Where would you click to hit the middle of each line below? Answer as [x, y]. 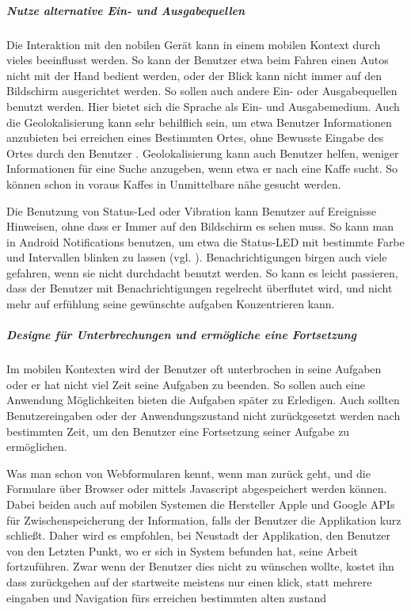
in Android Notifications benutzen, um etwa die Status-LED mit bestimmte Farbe [205, 241]
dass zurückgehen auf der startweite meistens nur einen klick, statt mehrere [189, 581]
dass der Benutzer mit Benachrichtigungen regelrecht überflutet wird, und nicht [200, 288]
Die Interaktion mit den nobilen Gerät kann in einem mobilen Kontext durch [194, 44]
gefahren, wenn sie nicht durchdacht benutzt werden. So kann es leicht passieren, [202, 272]
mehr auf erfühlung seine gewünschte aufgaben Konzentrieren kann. [171, 304]
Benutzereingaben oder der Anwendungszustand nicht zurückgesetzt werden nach [204, 415]
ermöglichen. [37, 447]
